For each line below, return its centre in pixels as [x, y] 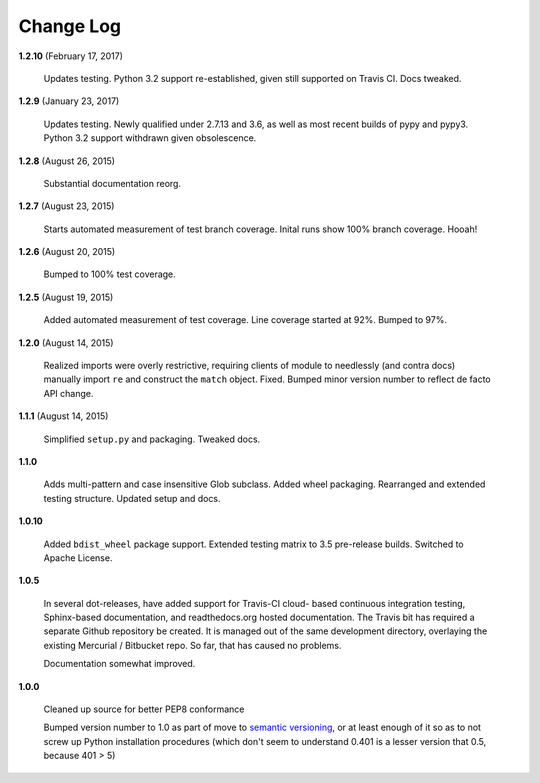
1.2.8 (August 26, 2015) [66, 161]
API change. [68, 393]
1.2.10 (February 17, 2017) [71, 56]
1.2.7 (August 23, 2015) [66, 206]
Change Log [70, 26]
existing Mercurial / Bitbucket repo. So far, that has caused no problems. [192, 645]
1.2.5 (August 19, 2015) [66, 297]
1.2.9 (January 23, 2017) [69, 101]
